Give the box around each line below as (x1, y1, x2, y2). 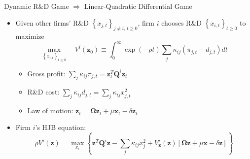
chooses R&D (161, 17, 202, 28)
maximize (15, 31, 44, 41)
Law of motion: (27, 105, 73, 116)
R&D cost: (27, 87, 60, 97)
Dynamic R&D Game (4, 1, 69, 11)
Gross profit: (27, 68, 66, 78)
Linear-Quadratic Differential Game (84, 1, 192, 11)
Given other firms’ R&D (15, 17, 89, 28)
